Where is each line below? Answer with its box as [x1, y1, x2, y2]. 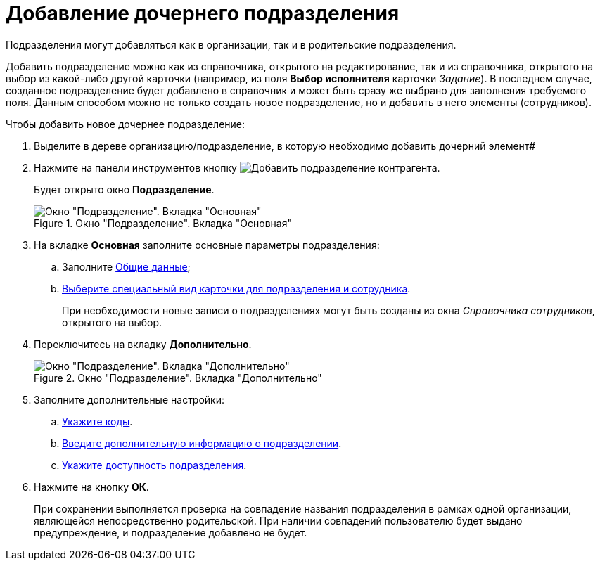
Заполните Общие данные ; [62, 260, 191, 273]
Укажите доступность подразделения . [62, 458, 247, 471]
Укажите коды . [62, 415, 133, 427]
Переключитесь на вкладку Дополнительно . [34, 337, 252, 350]
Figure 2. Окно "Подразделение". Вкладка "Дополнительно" [34, 371, 322, 384]
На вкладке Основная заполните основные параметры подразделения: [34, 238, 380, 251]
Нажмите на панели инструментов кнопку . [34, 161, 440, 174]
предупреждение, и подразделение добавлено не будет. [34, 526, 307, 539]
